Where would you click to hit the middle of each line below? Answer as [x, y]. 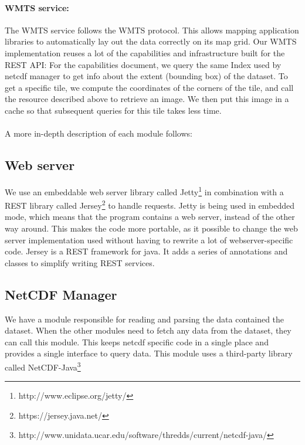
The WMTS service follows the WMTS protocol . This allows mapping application [152, 30]
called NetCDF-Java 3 [43, 366]
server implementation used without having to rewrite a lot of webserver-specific [149, 240]
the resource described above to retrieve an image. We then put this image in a [147, 99]
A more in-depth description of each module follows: [99, 133]
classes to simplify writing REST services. [80, 262]
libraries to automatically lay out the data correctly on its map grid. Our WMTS [151, 41]
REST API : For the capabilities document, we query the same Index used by [143, 64]
